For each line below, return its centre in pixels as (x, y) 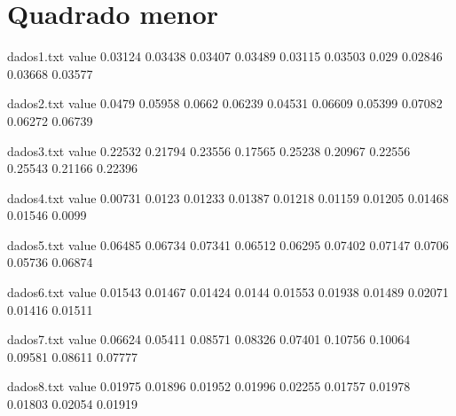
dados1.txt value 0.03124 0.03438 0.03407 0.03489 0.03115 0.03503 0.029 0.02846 (225, 56)
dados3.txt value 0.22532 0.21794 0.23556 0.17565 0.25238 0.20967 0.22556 (209, 150)
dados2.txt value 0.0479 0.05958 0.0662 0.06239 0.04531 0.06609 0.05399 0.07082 (225, 103)
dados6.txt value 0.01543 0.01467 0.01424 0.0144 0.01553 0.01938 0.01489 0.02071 (228, 292)
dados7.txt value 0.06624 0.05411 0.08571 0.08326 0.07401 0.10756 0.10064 (209, 339)
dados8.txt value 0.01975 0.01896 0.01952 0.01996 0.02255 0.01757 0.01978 (209, 386)
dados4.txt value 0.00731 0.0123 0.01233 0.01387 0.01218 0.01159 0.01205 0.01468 (228, 197)
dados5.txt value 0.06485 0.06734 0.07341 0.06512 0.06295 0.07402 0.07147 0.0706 (228, 244)
